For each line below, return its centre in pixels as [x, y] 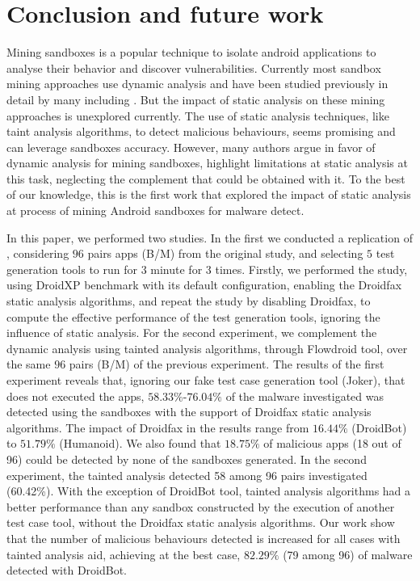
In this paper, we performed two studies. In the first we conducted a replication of [210, 237]
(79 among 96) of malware [348, 554]
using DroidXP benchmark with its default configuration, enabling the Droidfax [204, 285]
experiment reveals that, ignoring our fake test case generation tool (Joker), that [206, 380]
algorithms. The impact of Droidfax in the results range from [158, 427]
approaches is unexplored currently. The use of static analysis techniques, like [198, 115]
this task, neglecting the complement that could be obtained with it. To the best [206, 178]
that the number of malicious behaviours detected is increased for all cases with [204, 538]
